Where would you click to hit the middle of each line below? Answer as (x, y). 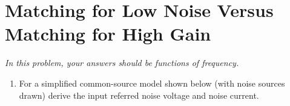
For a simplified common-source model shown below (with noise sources (152, 83)
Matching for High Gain (108, 34)
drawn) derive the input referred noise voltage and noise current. (139, 95)
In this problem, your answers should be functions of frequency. (122, 63)
